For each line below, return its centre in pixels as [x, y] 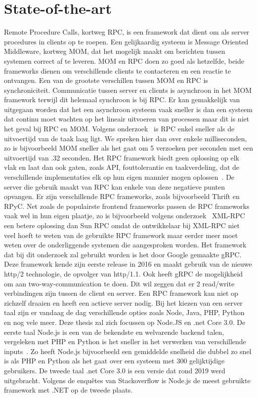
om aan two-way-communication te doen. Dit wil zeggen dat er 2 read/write [119, 283]
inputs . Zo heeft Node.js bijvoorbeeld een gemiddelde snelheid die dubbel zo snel [128, 351]
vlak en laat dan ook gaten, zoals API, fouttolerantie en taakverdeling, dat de [122, 167]
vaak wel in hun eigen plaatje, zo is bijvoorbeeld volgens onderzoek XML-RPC [125, 216]
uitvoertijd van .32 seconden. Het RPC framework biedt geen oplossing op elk [122, 157]
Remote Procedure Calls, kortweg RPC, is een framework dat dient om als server [127, 32]
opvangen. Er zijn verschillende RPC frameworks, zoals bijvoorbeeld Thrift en [122, 196]
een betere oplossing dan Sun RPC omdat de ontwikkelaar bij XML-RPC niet [122, 225]
